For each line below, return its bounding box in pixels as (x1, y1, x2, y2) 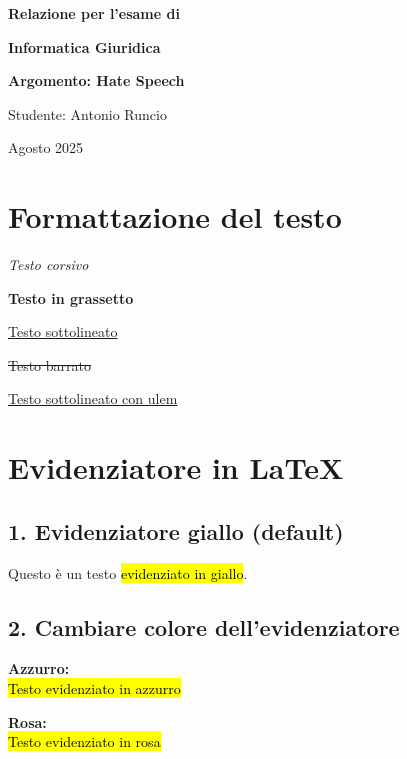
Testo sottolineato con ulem (8, 388, 178, 409)
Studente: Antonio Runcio (8, 103, 167, 124)
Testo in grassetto (8, 287, 134, 308)
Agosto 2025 (8, 137, 84, 158)
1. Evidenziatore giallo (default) (8, 515, 344, 546)
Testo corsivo (8, 254, 89, 275)
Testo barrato (8, 354, 91, 375)
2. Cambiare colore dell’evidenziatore (8, 611, 400, 642)
